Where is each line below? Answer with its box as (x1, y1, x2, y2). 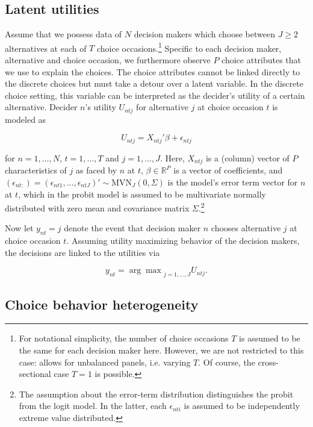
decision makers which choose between (134, 28, 275, 40)
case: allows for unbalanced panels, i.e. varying (19, 355, 191, 368)
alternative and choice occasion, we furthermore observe (5, 54, 211, 66)
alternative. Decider (5, 101, 78, 113)
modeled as (5, 113, 46, 125)
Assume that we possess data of (5, 28, 122, 40)
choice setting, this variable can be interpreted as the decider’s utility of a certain (5, 89, 305, 101)
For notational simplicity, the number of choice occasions (19, 332, 229, 344)
